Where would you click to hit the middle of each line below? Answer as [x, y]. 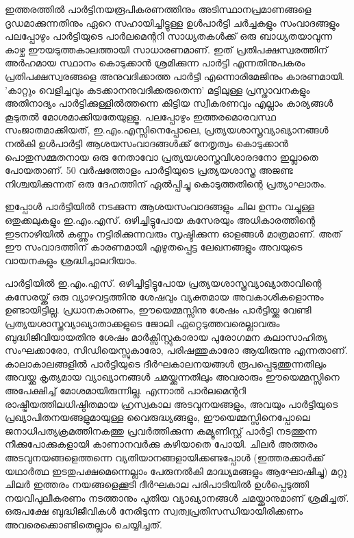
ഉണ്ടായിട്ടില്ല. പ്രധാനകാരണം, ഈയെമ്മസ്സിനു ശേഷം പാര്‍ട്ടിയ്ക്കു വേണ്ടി [158, 310]
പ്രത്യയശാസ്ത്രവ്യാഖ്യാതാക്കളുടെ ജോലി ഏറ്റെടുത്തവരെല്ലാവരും [142, 323]
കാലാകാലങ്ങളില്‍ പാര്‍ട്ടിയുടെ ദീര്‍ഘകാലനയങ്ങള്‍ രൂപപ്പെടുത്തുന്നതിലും [166, 363]
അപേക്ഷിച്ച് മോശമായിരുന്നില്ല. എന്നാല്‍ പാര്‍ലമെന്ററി [126, 390]
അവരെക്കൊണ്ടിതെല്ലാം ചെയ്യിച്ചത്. [84, 524]
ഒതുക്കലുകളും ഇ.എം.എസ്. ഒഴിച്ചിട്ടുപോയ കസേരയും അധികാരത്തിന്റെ [160, 219]
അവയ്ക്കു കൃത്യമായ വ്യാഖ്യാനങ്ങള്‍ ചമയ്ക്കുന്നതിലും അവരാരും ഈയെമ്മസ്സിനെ [172, 377]
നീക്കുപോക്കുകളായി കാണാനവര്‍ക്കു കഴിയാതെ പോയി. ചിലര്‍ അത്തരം [161, 444]
